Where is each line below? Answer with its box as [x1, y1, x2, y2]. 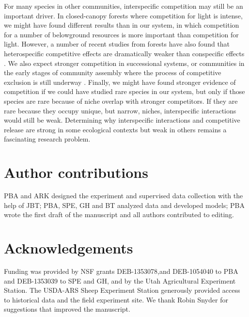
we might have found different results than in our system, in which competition [4, 20, 239, 30]
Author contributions [4, 162, 148, 182]
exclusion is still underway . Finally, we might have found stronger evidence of [4, 77, 236, 87]
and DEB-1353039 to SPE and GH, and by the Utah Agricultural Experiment [4, 275, 236, 285]
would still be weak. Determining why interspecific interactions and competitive [4, 115, 240, 125]
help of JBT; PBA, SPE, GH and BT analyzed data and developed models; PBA [4, 200, 245, 210]
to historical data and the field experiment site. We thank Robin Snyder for [4, 294, 228, 304]
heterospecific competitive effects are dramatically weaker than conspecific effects [4, 48, 245, 58]
